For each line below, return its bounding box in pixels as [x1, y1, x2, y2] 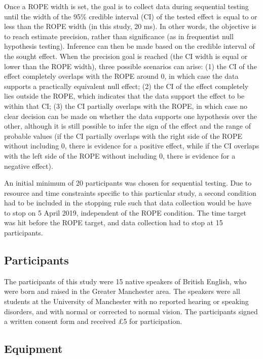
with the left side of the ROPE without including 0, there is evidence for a [4, 150, 236, 161]
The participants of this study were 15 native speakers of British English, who [4, 276, 247, 286]
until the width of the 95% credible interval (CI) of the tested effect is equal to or [4, 11, 257, 21]
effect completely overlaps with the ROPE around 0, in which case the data [4, 71, 239, 81]
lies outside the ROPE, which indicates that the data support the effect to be [4, 91, 245, 101]
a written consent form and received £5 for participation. [4, 316, 182, 326]
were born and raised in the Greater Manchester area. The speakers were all [4, 286, 240, 296]
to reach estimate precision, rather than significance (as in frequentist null [4, 31, 234, 41]
